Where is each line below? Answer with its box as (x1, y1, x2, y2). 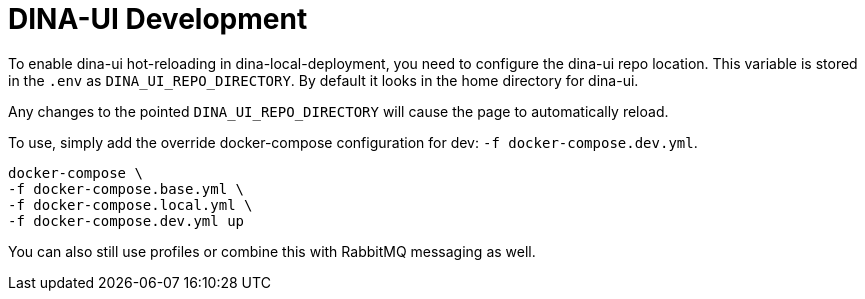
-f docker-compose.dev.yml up (8, 212, 245, 229)
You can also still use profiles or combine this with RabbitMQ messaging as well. (8, 242, 536, 260)
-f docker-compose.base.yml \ (8, 180, 245, 197)
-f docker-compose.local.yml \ (8, 196, 253, 213)
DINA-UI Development (8, 2, 308, 36)
